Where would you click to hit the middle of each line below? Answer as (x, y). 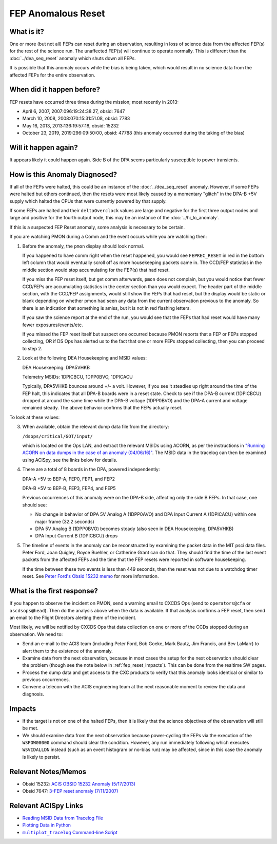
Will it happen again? (44, 147)
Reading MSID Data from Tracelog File (63, 818)
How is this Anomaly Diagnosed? (63, 174)
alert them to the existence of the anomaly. (67, 651)
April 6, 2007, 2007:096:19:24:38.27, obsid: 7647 (74, 111)
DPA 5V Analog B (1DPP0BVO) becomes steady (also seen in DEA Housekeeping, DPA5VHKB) (134, 529)
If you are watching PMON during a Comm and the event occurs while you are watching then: (108, 237)
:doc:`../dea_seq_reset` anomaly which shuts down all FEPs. (73, 58)
